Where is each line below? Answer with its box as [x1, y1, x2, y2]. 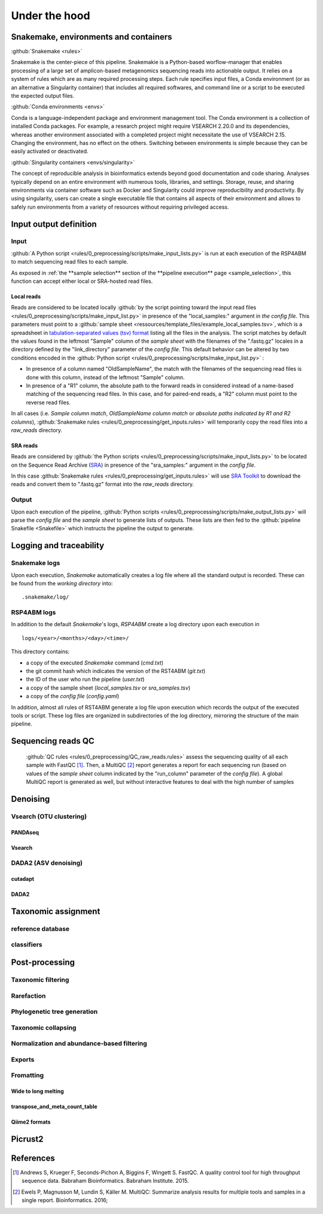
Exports [11, 1055, 35, 1064]
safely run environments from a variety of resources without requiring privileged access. [11, 203, 230, 210]
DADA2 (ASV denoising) [11, 859, 83, 867]
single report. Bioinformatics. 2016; [22, 1197, 108, 1204]
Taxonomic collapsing [11, 1023, 77, 1032]
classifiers [11, 941, 42, 949]
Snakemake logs [11, 559, 60, 567]
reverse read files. [26, 398, 71, 406]
